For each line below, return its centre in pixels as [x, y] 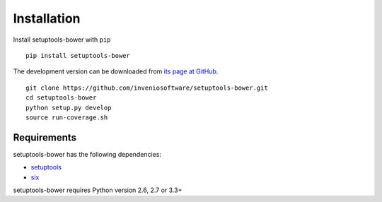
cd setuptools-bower [61, 98]
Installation [47, 18]
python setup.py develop [69, 107]
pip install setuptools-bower [78, 55]
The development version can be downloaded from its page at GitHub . [116, 71]
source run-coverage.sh [67, 117]
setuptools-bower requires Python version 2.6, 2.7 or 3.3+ [98, 190]
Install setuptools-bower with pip [62, 40]
